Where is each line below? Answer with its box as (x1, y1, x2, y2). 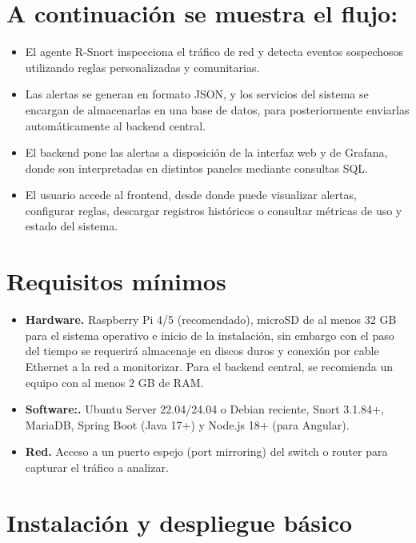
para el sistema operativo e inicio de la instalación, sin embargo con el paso (25, 326, 394, 343)
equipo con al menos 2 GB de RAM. (25, 373, 204, 390)
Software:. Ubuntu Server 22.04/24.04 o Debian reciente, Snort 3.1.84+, (25, 401, 384, 417)
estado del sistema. (25, 218, 118, 234)
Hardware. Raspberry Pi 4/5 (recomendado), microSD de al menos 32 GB (25, 311, 397, 328)
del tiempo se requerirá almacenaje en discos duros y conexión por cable (25, 342, 379, 359)
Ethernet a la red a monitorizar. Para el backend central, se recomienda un (25, 357, 394, 374)
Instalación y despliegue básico (6, 505, 353, 538)
